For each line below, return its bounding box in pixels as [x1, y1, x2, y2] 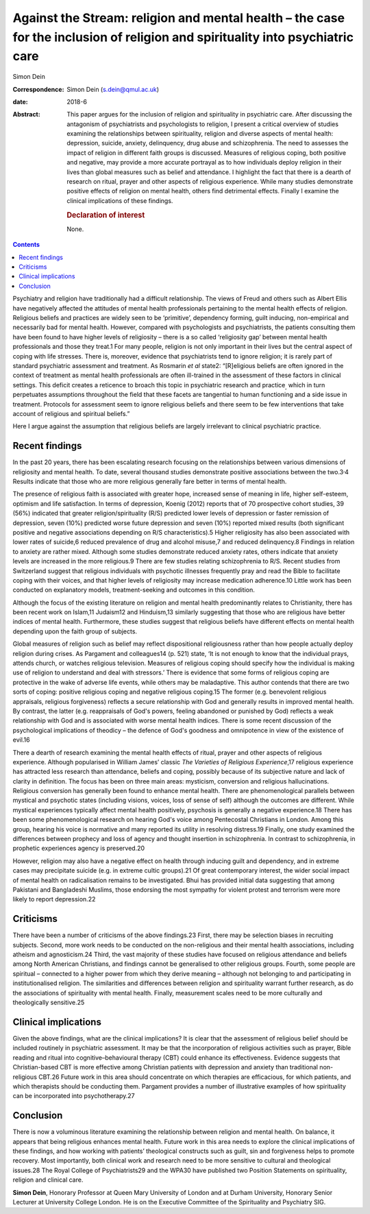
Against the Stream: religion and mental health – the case [12, 10, 345, 25]
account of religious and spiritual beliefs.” [12, 409, 130, 417]
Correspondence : [12, 85, 64, 93]
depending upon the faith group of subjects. [12, 627, 137, 635]
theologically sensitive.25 [12, 998, 85, 1007]
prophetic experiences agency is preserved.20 [12, 844, 145, 853]
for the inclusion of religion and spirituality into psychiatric [12, 29, 354, 45]
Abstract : [12, 110, 40, 119]
